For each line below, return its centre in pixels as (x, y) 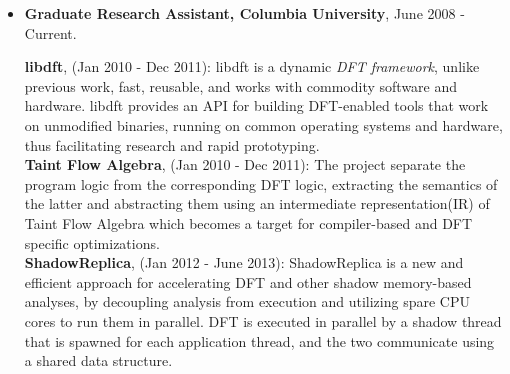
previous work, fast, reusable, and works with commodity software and (241, 85)
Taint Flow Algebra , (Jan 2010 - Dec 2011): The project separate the (245, 164)
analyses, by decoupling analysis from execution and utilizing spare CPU (247, 301)
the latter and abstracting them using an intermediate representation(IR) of (257, 203)
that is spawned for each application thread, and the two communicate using (259, 340)
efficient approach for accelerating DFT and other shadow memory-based (248, 281)
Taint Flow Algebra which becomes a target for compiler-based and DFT (248, 222)
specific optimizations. (92, 242)
